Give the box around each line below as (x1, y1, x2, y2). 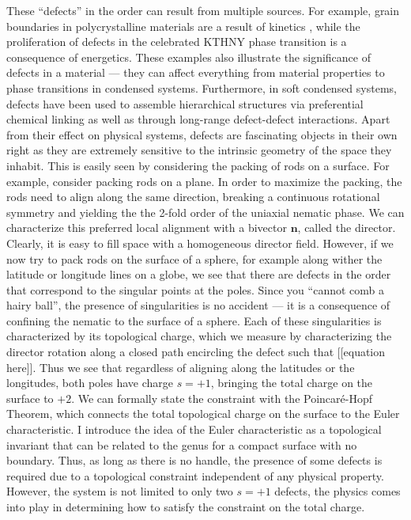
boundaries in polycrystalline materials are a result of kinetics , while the (6, 17, 360, 34)
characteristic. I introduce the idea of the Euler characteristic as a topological (6, 421, 382, 438)
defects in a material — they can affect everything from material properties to (6, 64, 385, 81)
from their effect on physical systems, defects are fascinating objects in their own (6, 126, 398, 142)
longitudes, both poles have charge (6, 374, 173, 391)
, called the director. (297, 219, 396, 236)
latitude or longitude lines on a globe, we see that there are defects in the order (6, 266, 391, 283)
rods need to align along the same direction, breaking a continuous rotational (6, 188, 380, 205)
